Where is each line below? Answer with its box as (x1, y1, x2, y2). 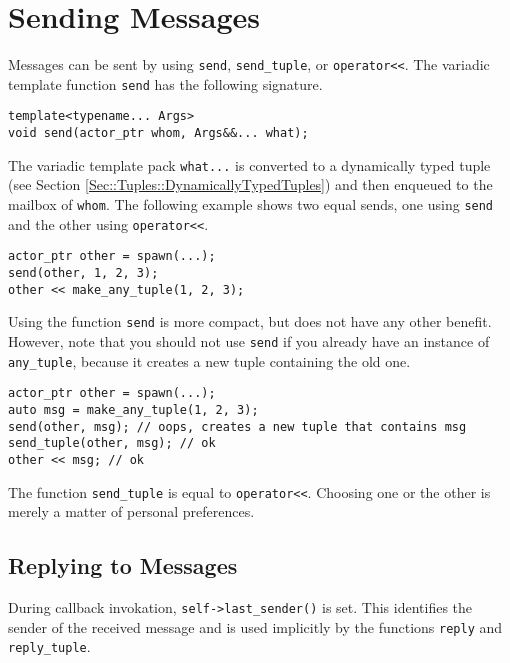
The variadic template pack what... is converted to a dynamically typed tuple (8, 154, 491, 175)
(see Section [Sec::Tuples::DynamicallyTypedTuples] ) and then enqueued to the (8, 174, 493, 195)
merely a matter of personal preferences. (8, 501, 255, 522)
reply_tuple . (8, 636, 91, 657)
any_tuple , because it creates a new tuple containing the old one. (8, 350, 411, 371)
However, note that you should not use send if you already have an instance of (8, 330, 490, 351)
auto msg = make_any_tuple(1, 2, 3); (8, 402, 259, 417)
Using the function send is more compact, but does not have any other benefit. (8, 311, 492, 332)
